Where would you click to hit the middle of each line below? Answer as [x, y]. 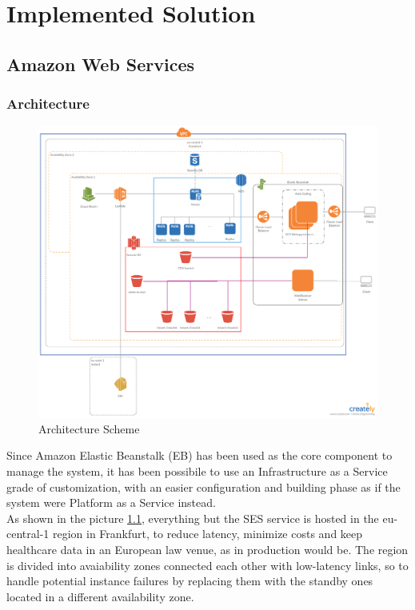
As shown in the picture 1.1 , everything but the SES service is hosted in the [193, 518]
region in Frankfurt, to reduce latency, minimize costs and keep [207, 534]
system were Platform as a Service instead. [111, 502]
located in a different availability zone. [100, 596]
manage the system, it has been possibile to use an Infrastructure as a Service [197, 470]
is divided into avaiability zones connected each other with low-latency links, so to [207, 565]
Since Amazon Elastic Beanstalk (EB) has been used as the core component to [200, 455]
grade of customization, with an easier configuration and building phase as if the [204, 486]
